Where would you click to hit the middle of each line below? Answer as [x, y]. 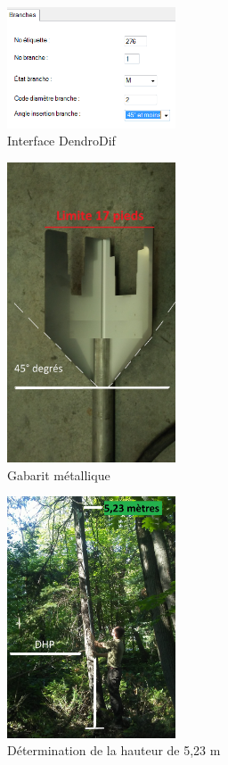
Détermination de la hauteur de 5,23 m [114, 750]
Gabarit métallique [59, 474]
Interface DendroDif [61, 141]
